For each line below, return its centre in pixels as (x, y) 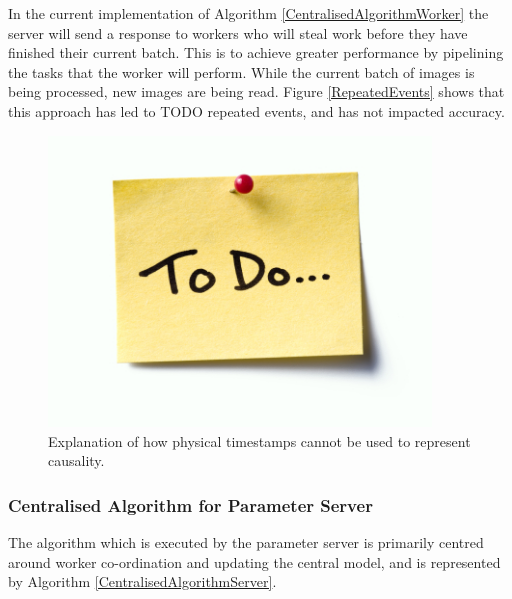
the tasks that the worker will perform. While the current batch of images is (241, 71)
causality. (76, 460)
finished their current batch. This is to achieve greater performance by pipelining (256, 52)
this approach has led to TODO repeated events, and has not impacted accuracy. (256, 110)
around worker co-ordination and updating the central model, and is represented (254, 561)
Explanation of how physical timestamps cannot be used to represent (259, 440)
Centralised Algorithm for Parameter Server (190, 504)
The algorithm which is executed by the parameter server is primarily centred (246, 541)
